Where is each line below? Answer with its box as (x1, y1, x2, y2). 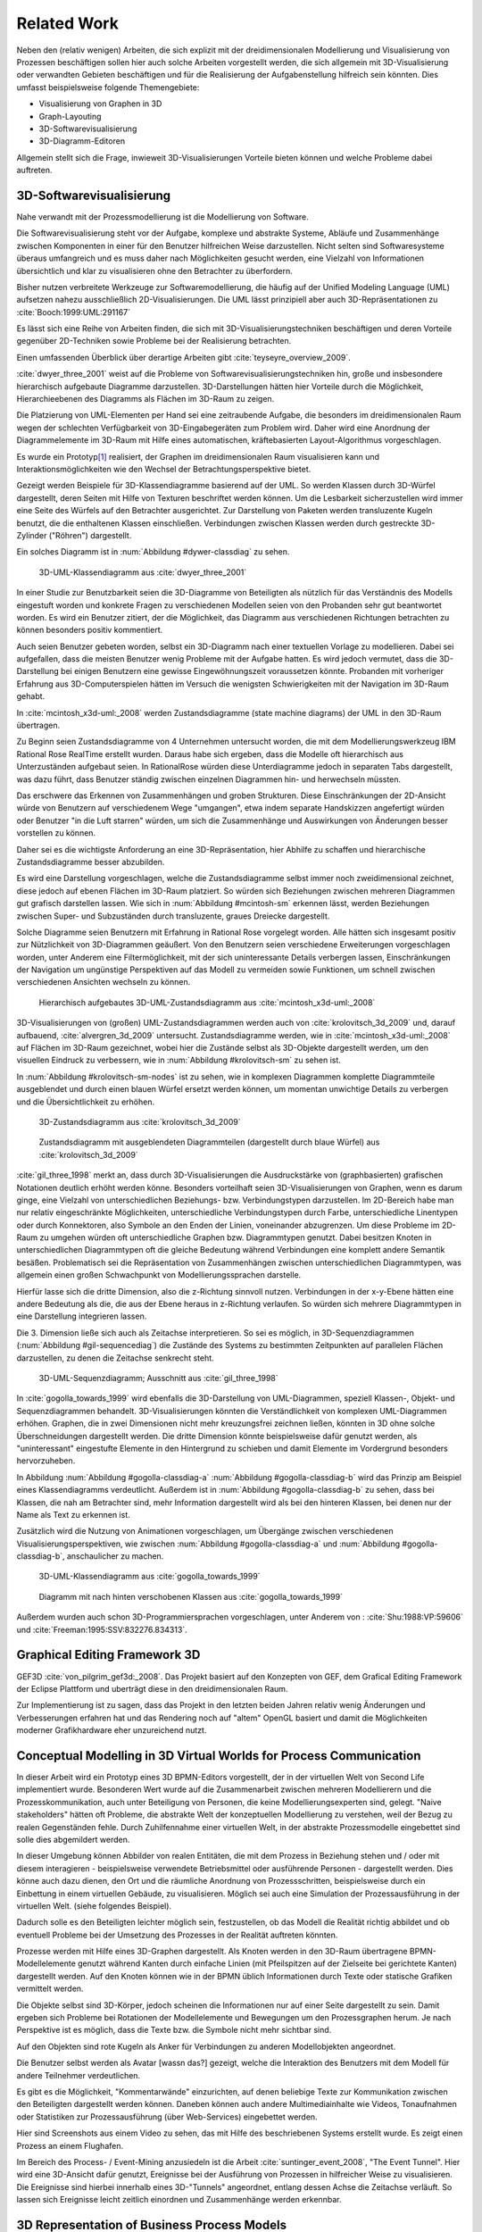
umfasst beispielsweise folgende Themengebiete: (16, 81, 200, 93)
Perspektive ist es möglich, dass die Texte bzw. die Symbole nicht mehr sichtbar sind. (16, 2025, 332, 2036)
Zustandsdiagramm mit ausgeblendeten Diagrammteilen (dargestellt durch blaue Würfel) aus (38, 1137, 380, 1147)
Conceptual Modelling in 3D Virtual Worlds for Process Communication (16, 1748, 421, 1763)
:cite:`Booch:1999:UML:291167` (16, 306, 131, 317)
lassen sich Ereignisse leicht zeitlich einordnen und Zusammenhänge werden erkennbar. (16, 2195, 342, 2205)
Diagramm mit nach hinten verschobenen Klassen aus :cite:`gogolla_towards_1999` (38, 1591, 344, 1602)
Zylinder (16, 529, 47, 540)
